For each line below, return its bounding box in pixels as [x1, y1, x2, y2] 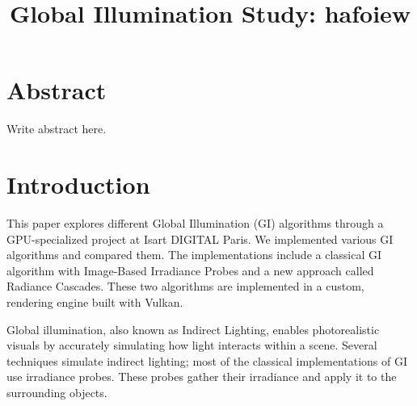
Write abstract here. [6, 120, 107, 137]
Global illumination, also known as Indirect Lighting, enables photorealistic [6, 320, 380, 337]
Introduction [6, 168, 150, 201]
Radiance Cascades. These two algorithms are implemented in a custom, [6, 278, 364, 295]
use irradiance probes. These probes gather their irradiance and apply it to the [6, 368, 397, 385]
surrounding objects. [6, 383, 107, 400]
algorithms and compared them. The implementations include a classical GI [6, 246, 382, 263]
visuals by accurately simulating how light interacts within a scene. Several [6, 337, 377, 354]
